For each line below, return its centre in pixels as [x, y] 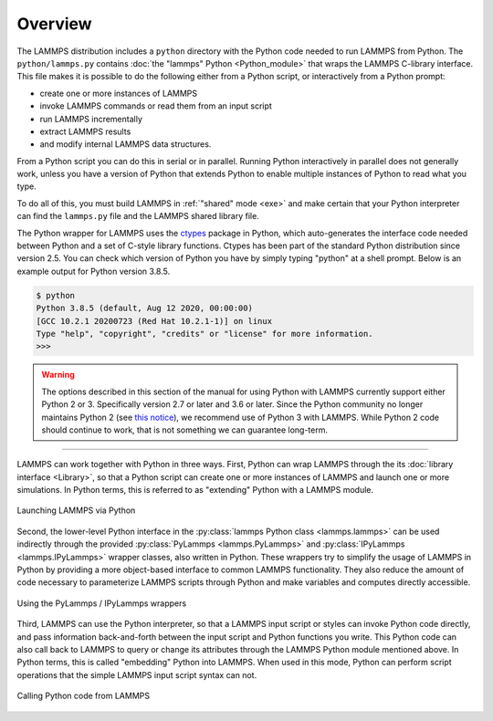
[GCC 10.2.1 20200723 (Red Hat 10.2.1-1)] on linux [154, 321]
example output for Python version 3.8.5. [94, 271]
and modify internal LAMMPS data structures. [126, 144]
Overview [54, 24]
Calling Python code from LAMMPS [84, 696]
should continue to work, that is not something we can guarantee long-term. [185, 430]
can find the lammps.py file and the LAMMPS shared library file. [138, 216]
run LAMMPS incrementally [91, 119]
